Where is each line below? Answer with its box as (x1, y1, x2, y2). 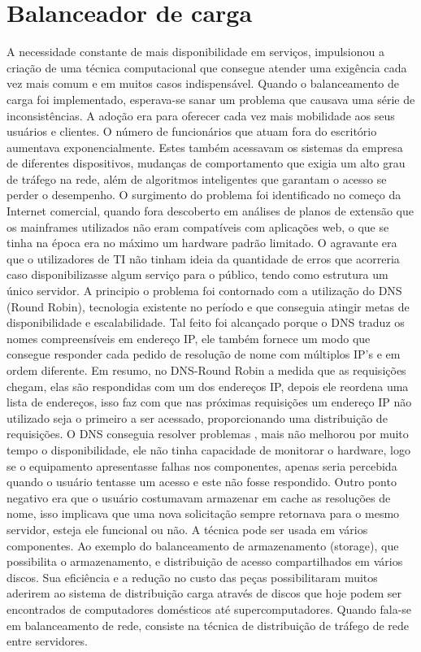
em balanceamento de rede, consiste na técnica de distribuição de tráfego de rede (7, 616, 409, 633)
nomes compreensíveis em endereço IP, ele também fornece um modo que (7, 329, 371, 346)
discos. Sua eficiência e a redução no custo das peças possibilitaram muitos (7, 568, 378, 585)
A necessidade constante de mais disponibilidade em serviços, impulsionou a (7, 43, 384, 60)
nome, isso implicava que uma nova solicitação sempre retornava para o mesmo (7, 505, 400, 522)
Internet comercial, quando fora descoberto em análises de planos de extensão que (7, 202, 414, 220)
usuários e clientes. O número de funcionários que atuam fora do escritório (7, 123, 377, 140)
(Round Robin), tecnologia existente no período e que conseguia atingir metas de (7, 298, 410, 315)
